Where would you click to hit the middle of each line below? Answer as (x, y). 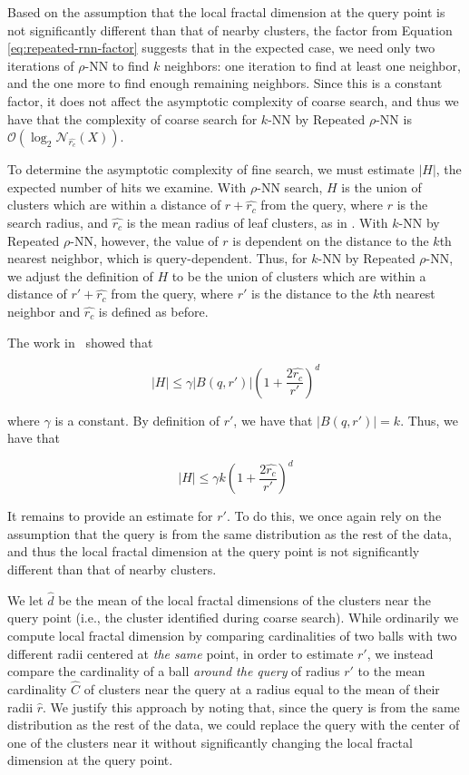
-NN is (394, 118)
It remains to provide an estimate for (110, 516)
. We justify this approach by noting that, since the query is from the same (251, 706)
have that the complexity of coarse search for (132, 118)
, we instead (400, 653)
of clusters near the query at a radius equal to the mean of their (262, 689)
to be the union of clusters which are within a (299, 275)
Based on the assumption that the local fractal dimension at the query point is (226, 12)
